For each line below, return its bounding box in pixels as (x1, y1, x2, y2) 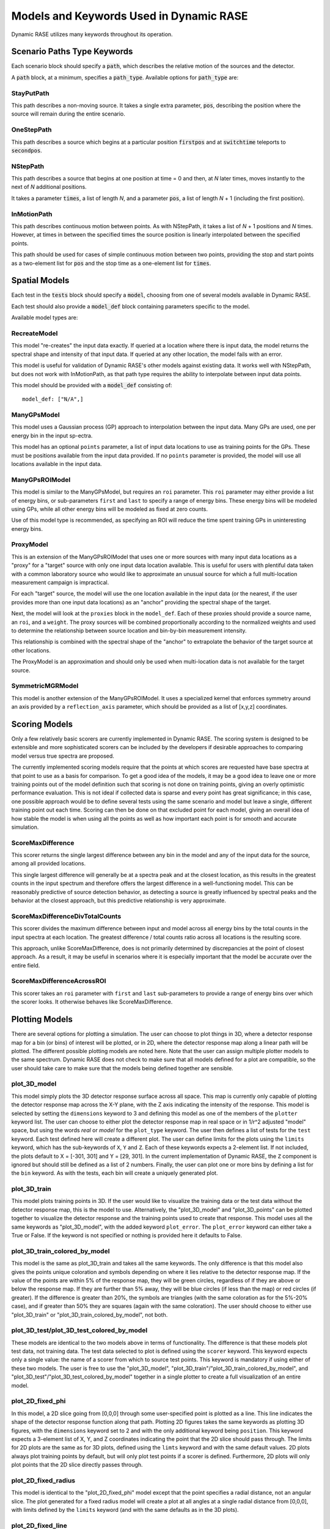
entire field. (11, 961, 40, 969)
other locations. (11, 646, 51, 654)
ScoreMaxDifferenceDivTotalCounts (11, 912, 122, 920)
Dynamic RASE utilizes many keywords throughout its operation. (11, 31, 174, 38)
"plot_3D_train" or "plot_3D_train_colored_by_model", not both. (11, 1311, 168, 1318)
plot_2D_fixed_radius (11, 1476, 76, 1484)
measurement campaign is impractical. (11, 579, 109, 587)
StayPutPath (11, 89, 50, 97)
